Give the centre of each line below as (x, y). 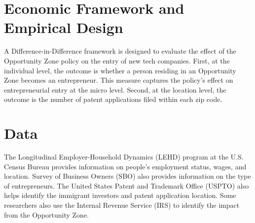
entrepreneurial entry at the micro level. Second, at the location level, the (115, 89)
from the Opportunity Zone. (47, 214)
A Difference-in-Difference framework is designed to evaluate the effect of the (120, 51)
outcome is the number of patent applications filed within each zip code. (113, 99)
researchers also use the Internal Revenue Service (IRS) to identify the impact (122, 205)
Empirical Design (64, 27)
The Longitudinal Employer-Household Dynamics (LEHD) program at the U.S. (124, 157)
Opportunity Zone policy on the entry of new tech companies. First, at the (117, 60)
